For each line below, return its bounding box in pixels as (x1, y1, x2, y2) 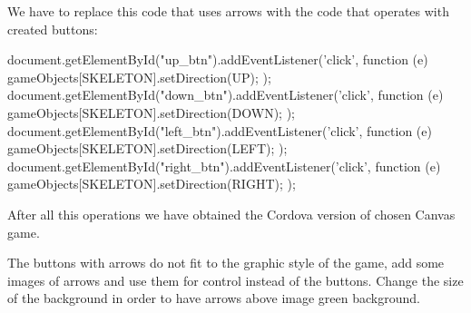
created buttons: (7, 19, 98, 38)
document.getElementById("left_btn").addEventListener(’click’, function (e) (7, 121, 432, 140)
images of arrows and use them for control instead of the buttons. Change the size (7, 270, 464, 289)
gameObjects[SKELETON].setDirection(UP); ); (7, 67, 271, 86)
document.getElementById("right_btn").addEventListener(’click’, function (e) (7, 156, 441, 175)
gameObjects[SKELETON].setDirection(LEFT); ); (7, 139, 288, 158)
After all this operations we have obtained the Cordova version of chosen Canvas (7, 204, 456, 223)
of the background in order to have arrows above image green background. (7, 289, 420, 308)
